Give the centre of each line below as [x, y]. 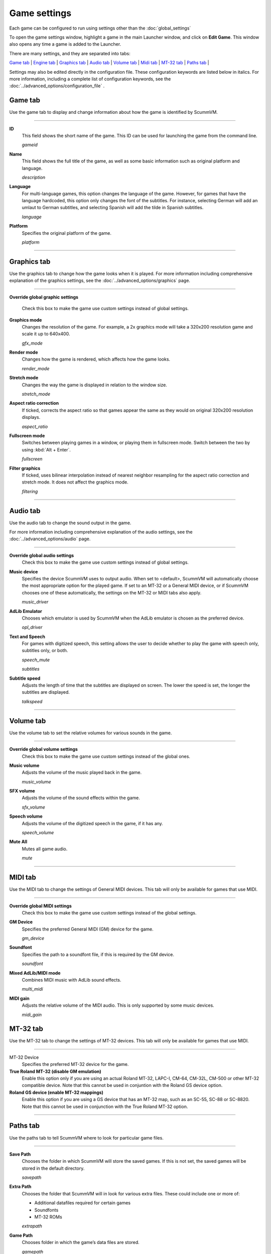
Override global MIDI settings [41, 906]
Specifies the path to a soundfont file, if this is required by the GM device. [98, 954]
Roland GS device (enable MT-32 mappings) [56, 1092]
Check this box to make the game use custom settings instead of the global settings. [109, 912]
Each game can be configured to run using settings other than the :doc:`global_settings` [100, 28]
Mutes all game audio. [45, 849]
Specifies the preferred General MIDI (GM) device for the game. [88, 929]
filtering [30, 491]
